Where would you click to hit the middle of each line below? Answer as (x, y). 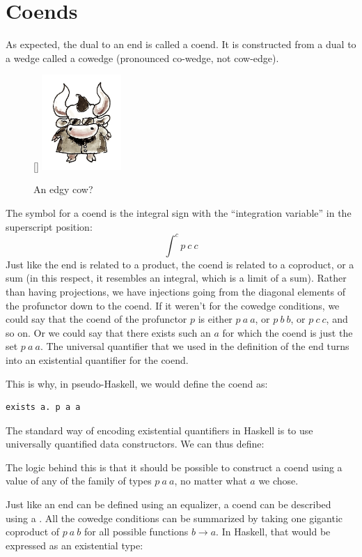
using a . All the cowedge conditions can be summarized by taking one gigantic (174, 518)
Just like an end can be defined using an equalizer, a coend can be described (168, 504)
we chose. (278, 481)
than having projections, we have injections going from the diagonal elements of (175, 291)
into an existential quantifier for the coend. (97, 359)
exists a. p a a (43, 407)
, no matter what (211, 481)
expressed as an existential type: (74, 545)
